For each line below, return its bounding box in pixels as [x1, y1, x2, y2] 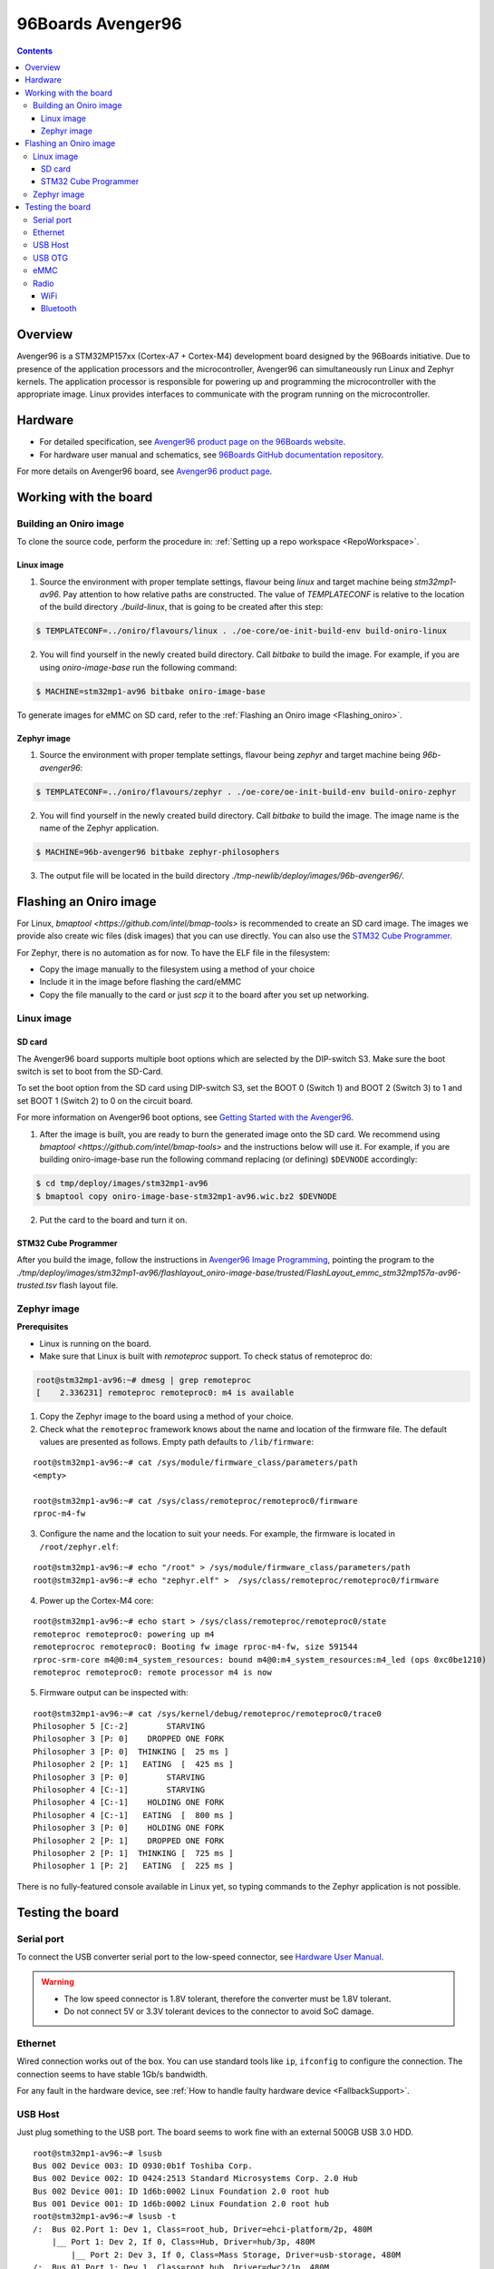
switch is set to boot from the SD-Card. [16, 1066, 163, 1077]
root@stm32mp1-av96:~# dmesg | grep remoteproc [35, 1375, 251, 1385]
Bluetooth [41, 303, 77, 314]
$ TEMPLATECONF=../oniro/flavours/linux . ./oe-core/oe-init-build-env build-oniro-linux [35, 626, 448, 636]
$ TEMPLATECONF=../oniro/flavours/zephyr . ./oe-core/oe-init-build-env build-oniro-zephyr [35, 786, 457, 797]
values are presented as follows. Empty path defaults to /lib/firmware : [39, 1437, 315, 1448]
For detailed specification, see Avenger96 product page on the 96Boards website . [39, 437, 346, 447]
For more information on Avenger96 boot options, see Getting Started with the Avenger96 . [16, 1112, 354, 1123]
